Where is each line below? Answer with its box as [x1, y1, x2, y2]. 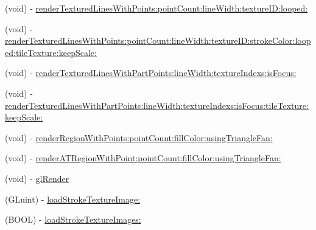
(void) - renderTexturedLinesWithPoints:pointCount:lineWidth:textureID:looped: [5, 2, 308, 14]
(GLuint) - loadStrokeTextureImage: [5, 192, 141, 205]
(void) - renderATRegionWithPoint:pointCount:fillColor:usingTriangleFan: [5, 152, 281, 164]
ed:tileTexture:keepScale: [5, 46, 97, 58]
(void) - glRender [5, 172, 69, 184]
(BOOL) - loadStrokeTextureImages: [5, 213, 141, 226]
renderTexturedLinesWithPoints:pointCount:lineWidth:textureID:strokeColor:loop [5, 34, 311, 47]
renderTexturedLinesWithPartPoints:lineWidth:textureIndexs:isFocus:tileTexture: [5, 99, 309, 111]
